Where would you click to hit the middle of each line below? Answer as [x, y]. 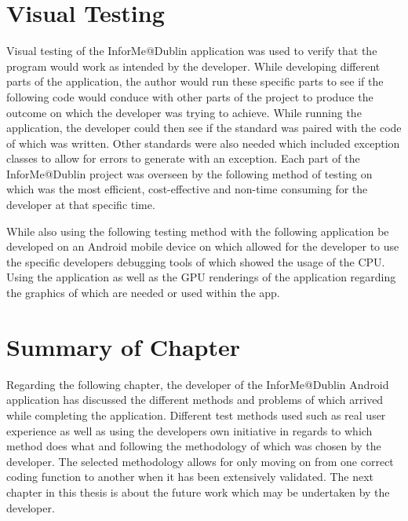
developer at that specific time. [81, 205]
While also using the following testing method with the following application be [198, 231]
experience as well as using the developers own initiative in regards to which [189, 430]
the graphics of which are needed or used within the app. [143, 293]
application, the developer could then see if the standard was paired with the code [204, 128]
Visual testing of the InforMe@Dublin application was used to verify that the [192, 51]
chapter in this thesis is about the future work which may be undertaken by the [198, 492]
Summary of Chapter [123, 346]
